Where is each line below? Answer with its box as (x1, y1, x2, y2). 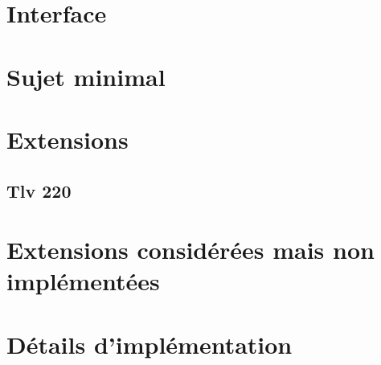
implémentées (6, 265, 160, 297)
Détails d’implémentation (6, 327, 293, 360)
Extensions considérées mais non (6, 233, 375, 266)
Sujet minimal (6, 59, 166, 92)
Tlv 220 (6, 178, 72, 203)
